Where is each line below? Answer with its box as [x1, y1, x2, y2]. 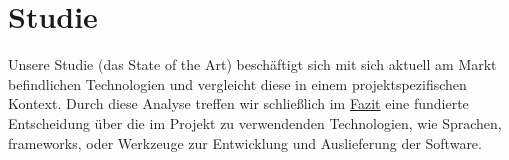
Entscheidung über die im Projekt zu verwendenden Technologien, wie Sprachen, [8, 112, 502, 133]
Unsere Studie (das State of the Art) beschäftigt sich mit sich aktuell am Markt [8, 54, 497, 75]
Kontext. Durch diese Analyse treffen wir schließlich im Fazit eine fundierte [8, 93, 469, 114]
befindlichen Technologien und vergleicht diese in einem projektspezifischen [8, 73, 467, 94]
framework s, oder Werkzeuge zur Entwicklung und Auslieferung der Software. [8, 132, 482, 153]
